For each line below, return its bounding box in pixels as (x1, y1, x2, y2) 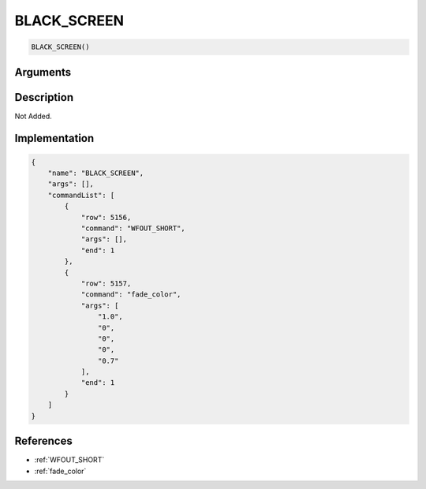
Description (14, 91, 74, 104)
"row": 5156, (80, 213, 132, 222)
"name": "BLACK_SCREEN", (47, 169, 144, 177)
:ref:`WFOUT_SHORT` (34, 455, 105, 465)
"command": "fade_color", (80, 290, 181, 299)
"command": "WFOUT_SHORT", (80, 224, 185, 233)
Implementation (14, 132, 95, 145)
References (14, 435, 73, 448)
